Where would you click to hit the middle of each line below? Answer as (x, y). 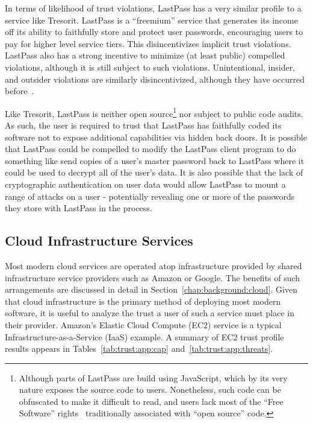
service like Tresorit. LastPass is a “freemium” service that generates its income (151, 20)
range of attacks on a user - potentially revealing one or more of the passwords (150, 196)
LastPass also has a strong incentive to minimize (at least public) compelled (145, 55)
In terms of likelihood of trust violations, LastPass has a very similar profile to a (153, 8)
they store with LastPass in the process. (79, 208)
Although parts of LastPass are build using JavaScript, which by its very (153, 377)
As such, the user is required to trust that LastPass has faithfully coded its (143, 125)
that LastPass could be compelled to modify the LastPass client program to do (150, 149)
